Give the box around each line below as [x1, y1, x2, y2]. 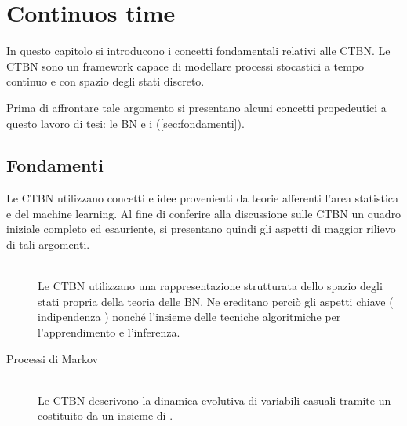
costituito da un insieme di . [38, 407, 173, 424]
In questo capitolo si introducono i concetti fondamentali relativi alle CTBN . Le [6, 42, 391, 59]
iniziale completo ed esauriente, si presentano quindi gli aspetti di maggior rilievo [6, 220, 396, 237]
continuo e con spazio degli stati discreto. [6, 73, 205, 89]
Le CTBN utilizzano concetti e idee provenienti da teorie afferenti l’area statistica [6, 190, 398, 206]
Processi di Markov [6, 350, 99, 366]
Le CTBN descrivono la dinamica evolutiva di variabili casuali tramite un [38, 391, 391, 408]
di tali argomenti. [6, 236, 90, 253]
